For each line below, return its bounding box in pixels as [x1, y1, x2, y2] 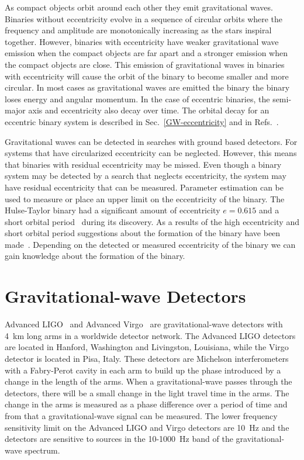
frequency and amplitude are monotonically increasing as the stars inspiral [5, 24, 272, 36]
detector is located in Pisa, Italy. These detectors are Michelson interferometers [5, 352, 289, 364]
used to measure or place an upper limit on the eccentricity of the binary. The [5, 192, 285, 205]
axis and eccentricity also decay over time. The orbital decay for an [28, 104, 270, 116]
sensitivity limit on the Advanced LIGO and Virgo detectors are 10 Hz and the [5, 421, 289, 433]
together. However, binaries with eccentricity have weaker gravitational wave [5, 35, 279, 47]
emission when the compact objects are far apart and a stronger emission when [5, 47, 288, 59]
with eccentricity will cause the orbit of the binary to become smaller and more [5, 70, 289, 82]
